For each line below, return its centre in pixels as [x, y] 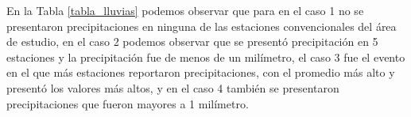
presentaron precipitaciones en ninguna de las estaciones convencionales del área [202, 26]
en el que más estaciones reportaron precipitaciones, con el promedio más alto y [201, 72]
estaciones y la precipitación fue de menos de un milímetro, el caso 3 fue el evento [206, 57]
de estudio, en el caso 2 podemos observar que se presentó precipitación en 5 [192, 42]
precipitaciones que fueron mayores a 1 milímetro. [128, 103]
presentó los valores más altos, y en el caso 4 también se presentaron [173, 87]
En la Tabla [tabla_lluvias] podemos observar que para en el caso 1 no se [185, 10]
